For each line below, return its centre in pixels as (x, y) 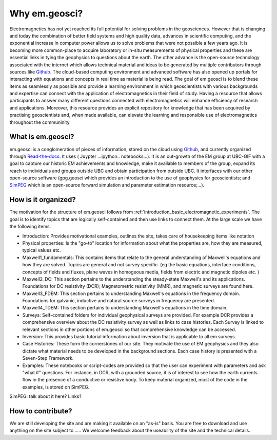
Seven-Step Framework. (48, 358)
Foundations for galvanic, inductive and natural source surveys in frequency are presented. (119, 301)
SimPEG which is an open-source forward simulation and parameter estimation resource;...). (107, 185)
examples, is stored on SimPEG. (56, 387)
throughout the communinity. (40, 122)
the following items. (30, 227)
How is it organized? (43, 200)
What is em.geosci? (42, 137)
